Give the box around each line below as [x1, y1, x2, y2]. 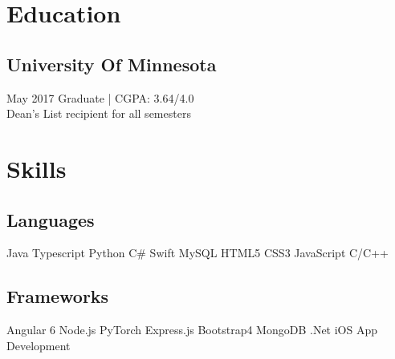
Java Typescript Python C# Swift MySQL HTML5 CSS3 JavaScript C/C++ [6, 244, 389, 261]
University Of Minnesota [6, 51, 217, 76]
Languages [6, 207, 95, 232]
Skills [6, 151, 67, 184]
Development [6, 337, 71, 353]
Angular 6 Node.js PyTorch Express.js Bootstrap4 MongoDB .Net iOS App [6, 321, 377, 338]
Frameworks [6, 284, 109, 309]
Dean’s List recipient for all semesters [6, 105, 191, 122]
